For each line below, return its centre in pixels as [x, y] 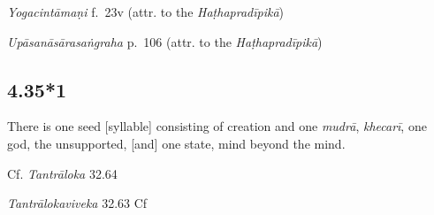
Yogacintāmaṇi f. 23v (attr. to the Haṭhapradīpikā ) [146, 12]
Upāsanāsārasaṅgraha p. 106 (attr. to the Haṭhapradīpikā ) [165, 41]
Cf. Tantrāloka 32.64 [62, 173]
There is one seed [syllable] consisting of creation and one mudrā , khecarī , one [217, 126]
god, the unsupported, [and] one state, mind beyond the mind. [176, 143]
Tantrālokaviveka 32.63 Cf [77, 203]
